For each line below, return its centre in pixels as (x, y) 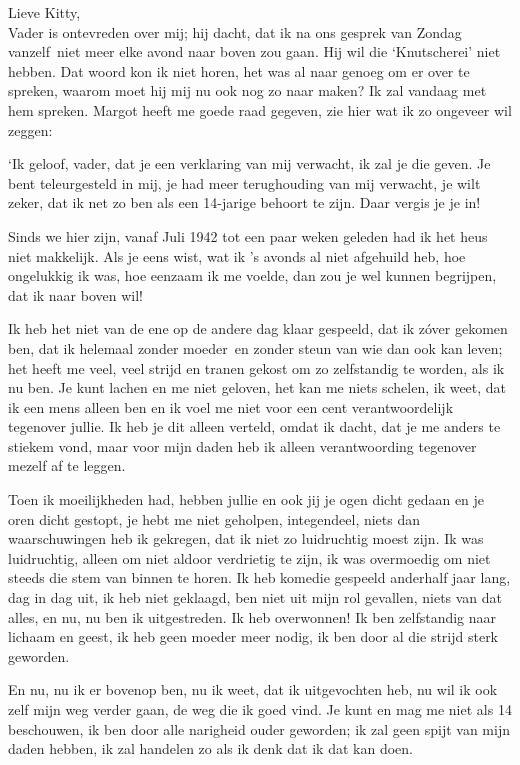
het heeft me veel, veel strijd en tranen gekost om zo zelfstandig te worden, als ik (256, 367)
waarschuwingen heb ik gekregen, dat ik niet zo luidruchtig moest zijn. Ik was (246, 538)
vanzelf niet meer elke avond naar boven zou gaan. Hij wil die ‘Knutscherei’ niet (254, 51)
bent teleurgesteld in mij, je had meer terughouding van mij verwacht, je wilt (244, 182)
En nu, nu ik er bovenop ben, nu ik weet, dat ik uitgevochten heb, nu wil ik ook (253, 689)
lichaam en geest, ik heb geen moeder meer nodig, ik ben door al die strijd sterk (253, 636)
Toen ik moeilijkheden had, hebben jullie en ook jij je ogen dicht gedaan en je (246, 499)
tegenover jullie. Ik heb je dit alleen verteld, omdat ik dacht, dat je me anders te (254, 426)
